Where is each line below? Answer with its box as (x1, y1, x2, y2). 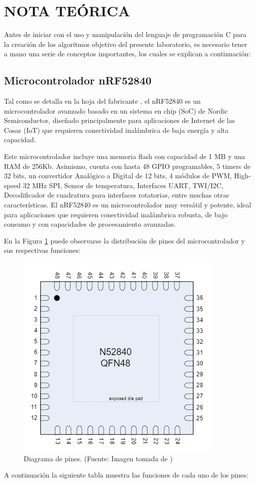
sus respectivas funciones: (4, 245, 80, 255)
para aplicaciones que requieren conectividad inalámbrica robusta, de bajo (4, 209, 228, 219)
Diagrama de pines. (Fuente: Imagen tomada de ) (24, 453, 173, 463)
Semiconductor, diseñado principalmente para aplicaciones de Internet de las (4, 115, 235, 125)
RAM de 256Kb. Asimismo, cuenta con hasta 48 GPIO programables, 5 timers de (4, 161, 251, 171)
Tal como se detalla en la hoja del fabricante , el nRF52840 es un (4, 96, 201, 106)
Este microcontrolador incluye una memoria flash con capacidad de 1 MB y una (4, 151, 245, 161)
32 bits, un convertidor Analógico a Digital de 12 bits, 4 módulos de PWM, (4, 170, 232, 181)
